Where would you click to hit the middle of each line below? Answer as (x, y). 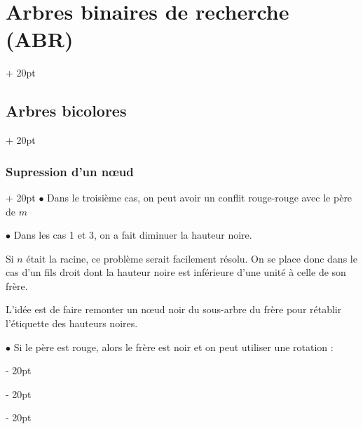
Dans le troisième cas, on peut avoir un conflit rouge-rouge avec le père (200, 197)
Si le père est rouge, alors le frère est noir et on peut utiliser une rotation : (173, 346)
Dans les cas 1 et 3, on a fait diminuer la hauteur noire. (133, 235)
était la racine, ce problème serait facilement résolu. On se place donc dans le (192, 258)
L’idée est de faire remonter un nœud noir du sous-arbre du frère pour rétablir (174, 309)
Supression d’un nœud (70, 171)
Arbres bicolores (66, 111)
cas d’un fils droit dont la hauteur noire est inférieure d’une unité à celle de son (176, 272)
